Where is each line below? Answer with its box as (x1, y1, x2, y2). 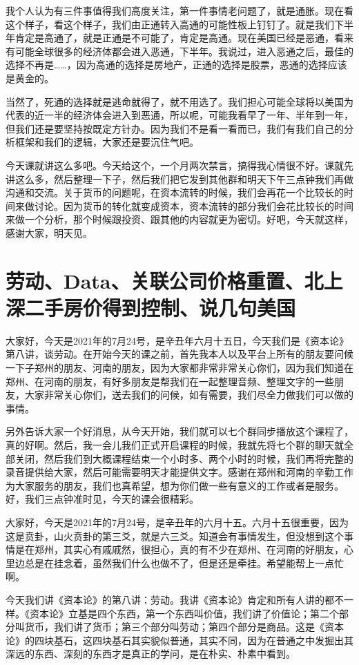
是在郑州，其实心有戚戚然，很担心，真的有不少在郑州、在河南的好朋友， (14, 542, 344, 557)
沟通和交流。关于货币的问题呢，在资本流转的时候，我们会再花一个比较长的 (6, 185, 344, 200)
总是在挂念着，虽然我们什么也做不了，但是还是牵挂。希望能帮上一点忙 (24, 555, 344, 570)
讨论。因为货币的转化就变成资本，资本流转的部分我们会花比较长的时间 (34, 198, 353, 213)
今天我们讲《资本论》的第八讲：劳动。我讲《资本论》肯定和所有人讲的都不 (6, 592, 344, 606)
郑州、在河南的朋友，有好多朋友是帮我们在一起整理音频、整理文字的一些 (6, 374, 334, 388)
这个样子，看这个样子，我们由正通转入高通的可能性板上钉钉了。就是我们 (6, 17, 334, 31)
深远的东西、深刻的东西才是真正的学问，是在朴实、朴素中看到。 (6, 646, 295, 661)
